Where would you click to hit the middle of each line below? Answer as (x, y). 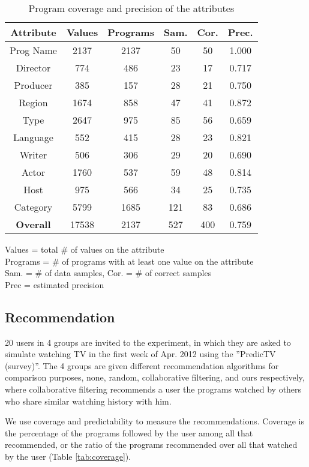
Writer (33, 155)
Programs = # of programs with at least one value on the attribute (129, 261)
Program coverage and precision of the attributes (131, 8)
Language (33, 137)
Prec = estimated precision (55, 284)
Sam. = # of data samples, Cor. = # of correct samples (108, 273)
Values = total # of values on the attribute (85, 249)
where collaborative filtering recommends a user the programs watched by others (153, 389)
